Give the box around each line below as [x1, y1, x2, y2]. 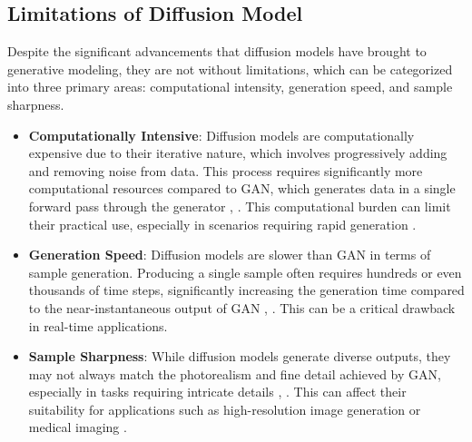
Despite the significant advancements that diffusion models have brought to [7, 42, 427, 61]
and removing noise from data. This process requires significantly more [28, 161, 423, 180]
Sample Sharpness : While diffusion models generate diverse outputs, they [28, 347, 451, 366]
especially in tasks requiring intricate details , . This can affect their [28, 382, 407, 401]
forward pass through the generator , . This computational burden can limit [28, 196, 451, 215]
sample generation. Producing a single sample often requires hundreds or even [28, 262, 462, 281]
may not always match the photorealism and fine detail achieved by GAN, [28, 364, 441, 383]
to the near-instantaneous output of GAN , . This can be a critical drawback [28, 298, 456, 317]
